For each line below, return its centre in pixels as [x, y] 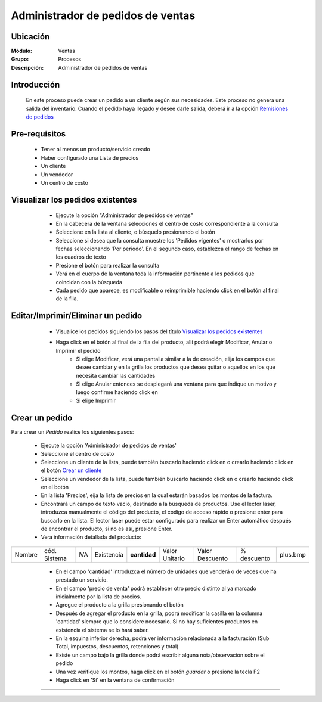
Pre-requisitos [38, 134]
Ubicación [30, 37]
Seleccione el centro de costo [78, 453]
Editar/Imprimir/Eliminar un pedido [77, 316]
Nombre [26, 554]
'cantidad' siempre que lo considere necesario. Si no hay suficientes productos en [157, 622]
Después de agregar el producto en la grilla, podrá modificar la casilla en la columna [159, 613]
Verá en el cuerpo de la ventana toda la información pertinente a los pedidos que [155, 274]
